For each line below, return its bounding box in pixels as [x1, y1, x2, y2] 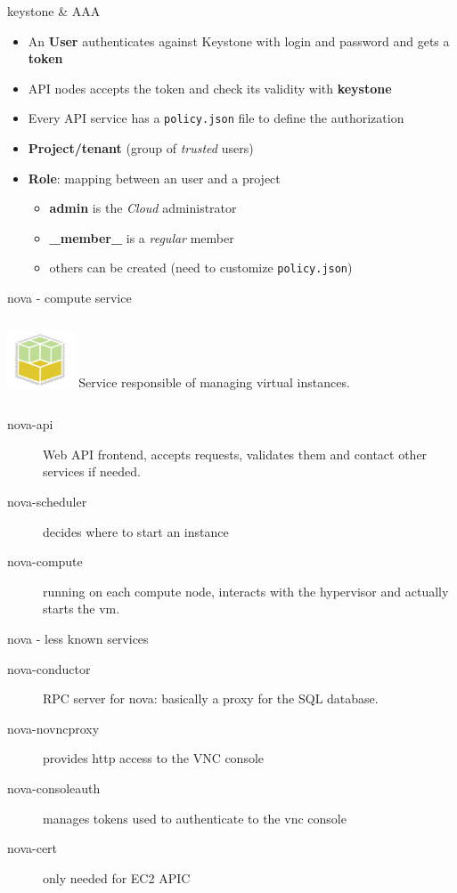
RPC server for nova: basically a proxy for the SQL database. [43, 689, 379, 708]
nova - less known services [7, 629, 149, 647]
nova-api [7, 415, 53, 434]
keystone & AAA [7, 2, 101, 20]
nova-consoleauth [7, 778, 101, 797]
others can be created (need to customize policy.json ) [49, 258, 353, 277]
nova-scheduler [7, 491, 87, 510]
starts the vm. [43, 599, 120, 618]
